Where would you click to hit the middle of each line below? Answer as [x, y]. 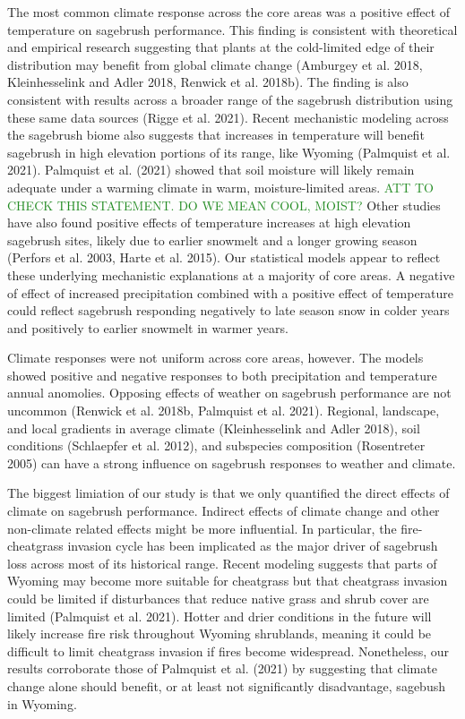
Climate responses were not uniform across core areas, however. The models [215, 358]
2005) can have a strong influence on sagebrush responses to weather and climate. [232, 462]
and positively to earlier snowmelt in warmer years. [148, 327]
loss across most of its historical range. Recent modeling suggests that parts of [222, 563]
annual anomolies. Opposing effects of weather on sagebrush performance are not [229, 393]
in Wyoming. [42, 703]
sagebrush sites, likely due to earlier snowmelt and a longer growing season [212, 240]
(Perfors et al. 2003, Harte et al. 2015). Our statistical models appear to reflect [224, 257]
